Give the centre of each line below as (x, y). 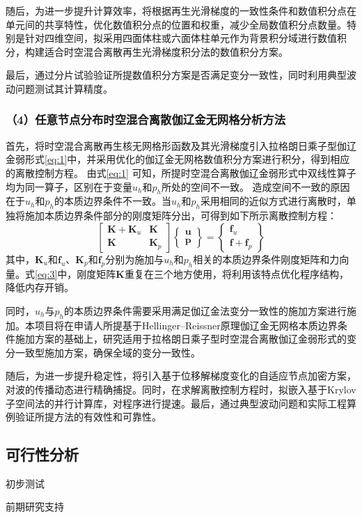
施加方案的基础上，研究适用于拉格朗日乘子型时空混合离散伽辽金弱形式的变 (186, 339)
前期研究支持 (35, 507)
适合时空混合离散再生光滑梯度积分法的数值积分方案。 (166, 51)
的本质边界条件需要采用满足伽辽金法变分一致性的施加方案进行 (205, 310)
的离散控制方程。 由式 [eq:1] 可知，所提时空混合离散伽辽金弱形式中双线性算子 (181, 172)
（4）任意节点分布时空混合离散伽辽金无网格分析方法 (146, 119)
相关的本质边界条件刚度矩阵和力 (266, 259)
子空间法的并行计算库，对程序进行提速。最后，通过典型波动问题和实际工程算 (181, 403)
